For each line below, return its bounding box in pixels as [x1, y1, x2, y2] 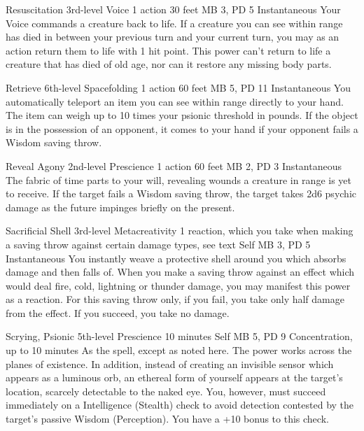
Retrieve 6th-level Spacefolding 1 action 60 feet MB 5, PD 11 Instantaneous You [6, 80, 351, 94]
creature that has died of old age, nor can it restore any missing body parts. [6, 57, 332, 71]
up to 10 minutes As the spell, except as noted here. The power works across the [6, 343, 352, 358]
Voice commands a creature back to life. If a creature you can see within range [6, 15, 343, 30]
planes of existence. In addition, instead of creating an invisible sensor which [6, 356, 334, 371]
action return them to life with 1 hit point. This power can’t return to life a [6, 43, 331, 57]
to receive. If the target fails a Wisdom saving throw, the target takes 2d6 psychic [6, 186, 356, 201]
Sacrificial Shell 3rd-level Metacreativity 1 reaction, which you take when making [6, 223, 353, 238]
